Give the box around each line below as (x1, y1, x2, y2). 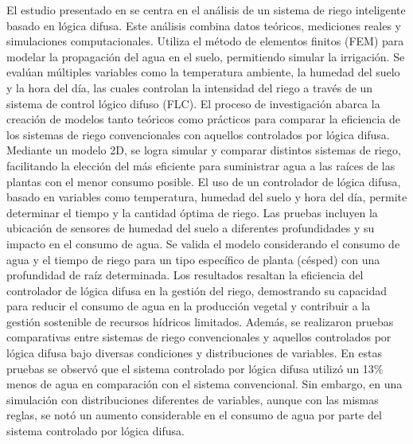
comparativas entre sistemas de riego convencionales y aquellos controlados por (6, 329, 392, 345)
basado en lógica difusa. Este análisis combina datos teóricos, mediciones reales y (6, 17, 401, 33)
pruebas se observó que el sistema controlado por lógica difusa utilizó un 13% (6, 360, 384, 376)
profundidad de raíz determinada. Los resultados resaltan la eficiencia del (6, 267, 364, 283)
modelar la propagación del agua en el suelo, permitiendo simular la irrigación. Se (6, 48, 405, 64)
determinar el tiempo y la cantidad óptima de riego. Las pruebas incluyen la (6, 204, 378, 220)
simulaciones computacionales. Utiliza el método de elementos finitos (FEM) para (6, 33, 404, 49)
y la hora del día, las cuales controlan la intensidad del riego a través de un (6, 79, 373, 95)
